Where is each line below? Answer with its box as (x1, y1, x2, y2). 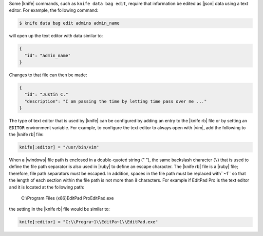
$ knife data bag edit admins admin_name (19, 20, 120, 26)
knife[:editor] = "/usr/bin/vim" (19, 145, 99, 150)
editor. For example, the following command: (9, 7, 98, 13)
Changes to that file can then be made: (9, 72, 87, 78)
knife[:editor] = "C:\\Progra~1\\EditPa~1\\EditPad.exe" (19, 219, 158, 225)
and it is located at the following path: (9, 184, 85, 190)
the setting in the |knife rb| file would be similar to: (9, 206, 110, 212)
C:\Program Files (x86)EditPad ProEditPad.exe (21, 195, 114, 201)
